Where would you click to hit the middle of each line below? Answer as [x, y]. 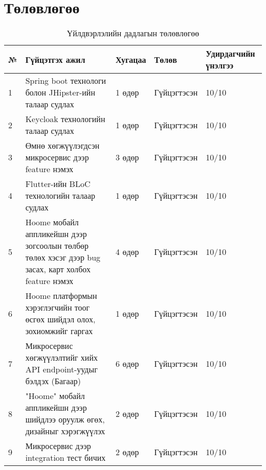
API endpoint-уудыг [61, 369]
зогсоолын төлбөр [57, 246]
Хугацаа [131, 59]
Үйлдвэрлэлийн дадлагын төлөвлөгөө [133, 33]
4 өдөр [127, 251]
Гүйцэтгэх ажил [55, 59]
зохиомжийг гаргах [59, 331]
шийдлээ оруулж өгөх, [65, 419]
